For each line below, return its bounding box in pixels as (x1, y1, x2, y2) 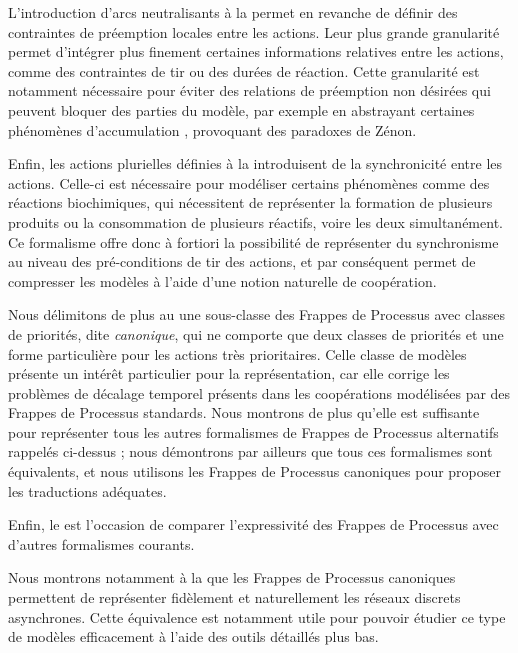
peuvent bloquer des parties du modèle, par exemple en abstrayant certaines (8, 99, 475, 120)
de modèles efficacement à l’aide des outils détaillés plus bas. (8, 626, 379, 647)
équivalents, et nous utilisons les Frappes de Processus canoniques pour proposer (8, 461, 501, 482)
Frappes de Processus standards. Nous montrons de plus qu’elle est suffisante (8, 402, 480, 423)
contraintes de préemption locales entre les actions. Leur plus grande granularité (8, 21, 500, 42)
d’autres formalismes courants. (8, 533, 195, 554)
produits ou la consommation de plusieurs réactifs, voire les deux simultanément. (8, 211, 503, 232)
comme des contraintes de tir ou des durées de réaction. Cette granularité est (8, 60, 480, 81)
